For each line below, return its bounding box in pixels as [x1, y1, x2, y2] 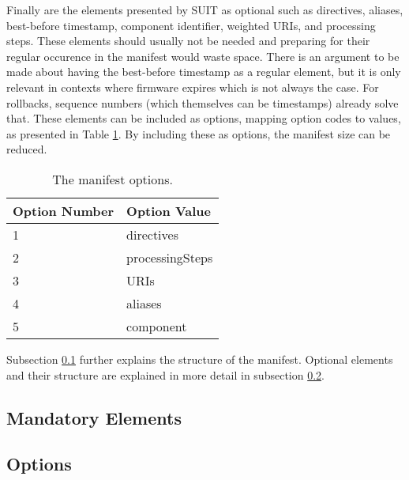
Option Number [13, 201, 114, 220]
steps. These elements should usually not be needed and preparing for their [6, 32, 370, 49]
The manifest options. [52, 169, 173, 188]
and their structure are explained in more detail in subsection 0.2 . [6, 366, 325, 383]
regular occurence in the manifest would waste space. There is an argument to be [6, 47, 400, 64]
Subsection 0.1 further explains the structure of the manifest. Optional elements [6, 350, 393, 367]
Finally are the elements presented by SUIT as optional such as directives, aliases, [6, 2, 403, 17]
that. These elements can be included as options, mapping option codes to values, [6, 110, 401, 127]
